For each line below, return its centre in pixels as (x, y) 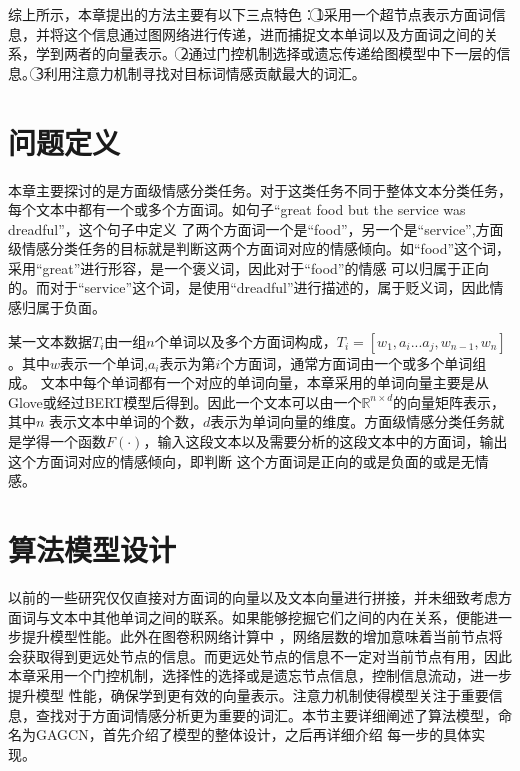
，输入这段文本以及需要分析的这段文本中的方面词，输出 (325, 441)
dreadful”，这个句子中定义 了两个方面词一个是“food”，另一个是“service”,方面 (256, 228)
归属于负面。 (63, 307)
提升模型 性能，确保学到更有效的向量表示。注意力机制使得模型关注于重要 (248, 694)
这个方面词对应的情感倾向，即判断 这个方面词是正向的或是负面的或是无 (241, 460)
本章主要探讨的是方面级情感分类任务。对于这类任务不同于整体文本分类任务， (260, 189)
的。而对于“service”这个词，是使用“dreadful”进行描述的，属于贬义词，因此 (249, 287)
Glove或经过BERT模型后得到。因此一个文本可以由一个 (185, 401)
